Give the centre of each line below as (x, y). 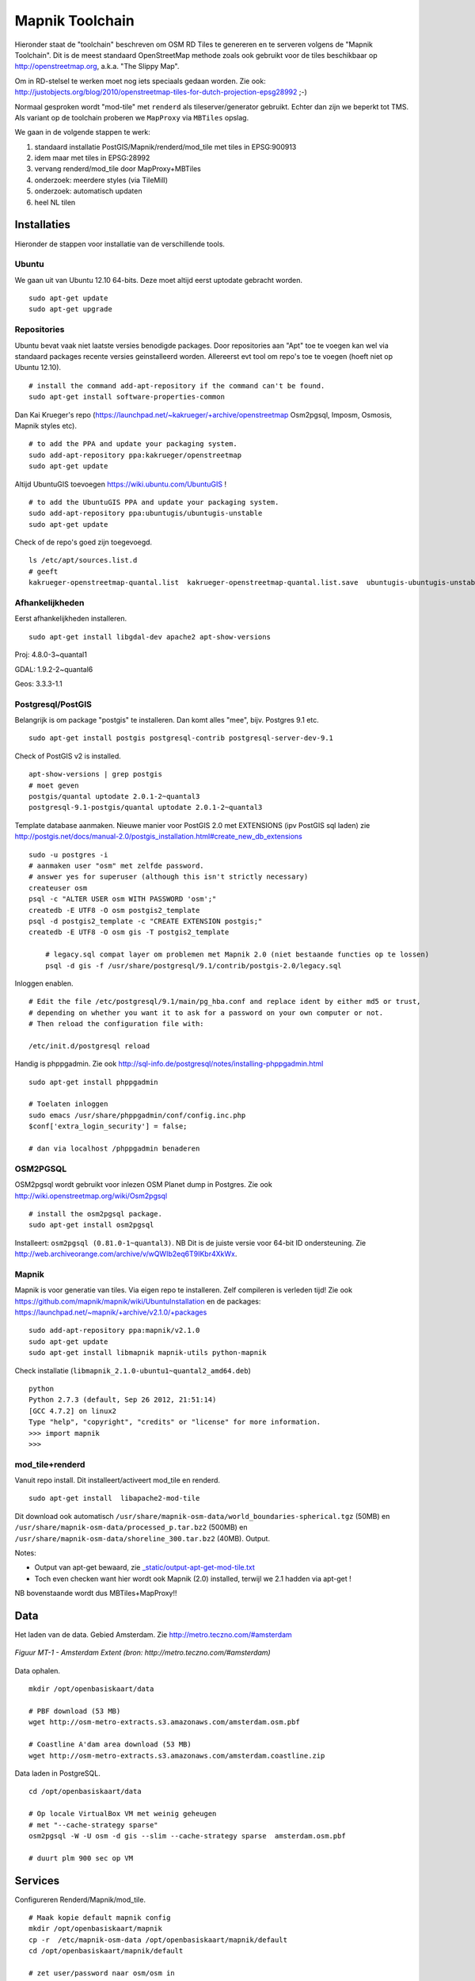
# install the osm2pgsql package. (95, 1214)
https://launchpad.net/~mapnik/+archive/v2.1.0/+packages (111, 1312)
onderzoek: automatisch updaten (88, 191)
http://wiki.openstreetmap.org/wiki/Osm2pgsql (91, 1196)
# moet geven (54, 785)
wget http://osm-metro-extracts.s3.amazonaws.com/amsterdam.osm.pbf (164, 1722)
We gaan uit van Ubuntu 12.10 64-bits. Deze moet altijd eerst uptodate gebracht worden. (158, 280)
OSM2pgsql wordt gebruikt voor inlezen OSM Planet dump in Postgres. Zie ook (143, 1185)
